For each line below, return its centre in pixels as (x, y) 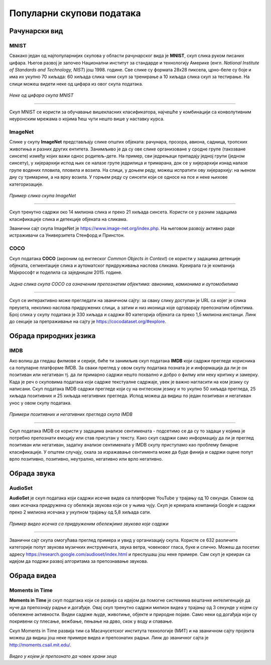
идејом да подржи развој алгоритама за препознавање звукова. (79, 561)
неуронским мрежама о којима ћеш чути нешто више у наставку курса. (87, 119)
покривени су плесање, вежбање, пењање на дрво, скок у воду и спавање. (91, 621)
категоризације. (26, 184)
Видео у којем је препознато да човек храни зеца (63, 656)
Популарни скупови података (75, 13)
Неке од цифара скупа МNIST (41, 95)
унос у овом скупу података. (40, 403)
